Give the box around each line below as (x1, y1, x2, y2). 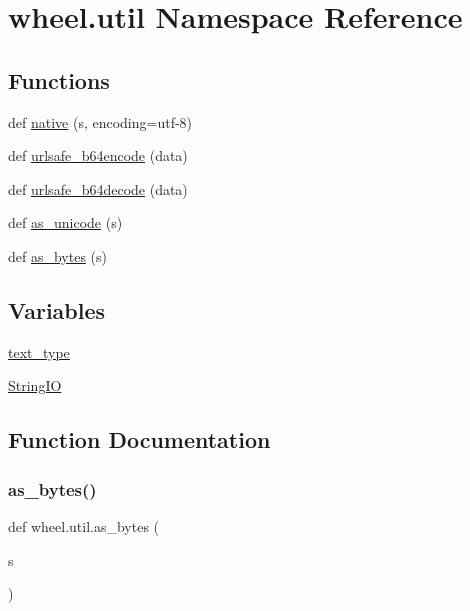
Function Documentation (8, 424, 271, 455)
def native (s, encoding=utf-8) (8, 111, 193, 132)
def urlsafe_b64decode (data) (8, 178, 188, 199)
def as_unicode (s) (8, 212, 123, 233)
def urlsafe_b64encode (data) (8, 145, 188, 166)
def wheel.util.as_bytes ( (8, 515, 160, 536)
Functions (8, 64, 110, 95)
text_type (8, 341, 70, 362)
